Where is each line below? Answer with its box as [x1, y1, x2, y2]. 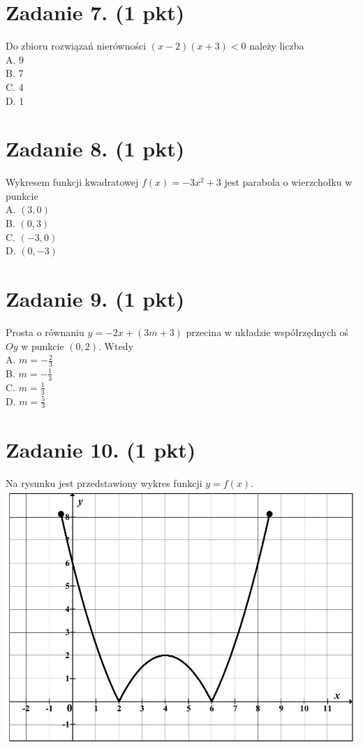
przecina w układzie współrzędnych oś [186, 324, 349, 339]
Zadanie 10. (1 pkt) [6, 435, 196, 463]
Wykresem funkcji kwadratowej [6, 175, 139, 189]
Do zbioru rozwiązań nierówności [6, 38, 147, 53]
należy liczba [249, 38, 304, 53]
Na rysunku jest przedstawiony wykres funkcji [6, 475, 202, 490]
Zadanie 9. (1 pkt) [6, 284, 185, 312]
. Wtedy [98, 338, 133, 353]
